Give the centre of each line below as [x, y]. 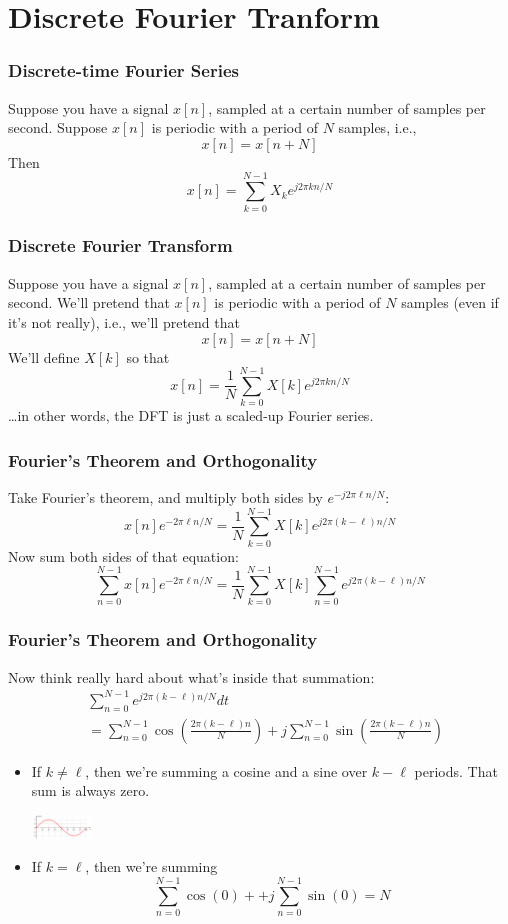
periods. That [456, 770]
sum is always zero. [90, 790]
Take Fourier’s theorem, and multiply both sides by [165, 497]
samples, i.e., [377, 127]
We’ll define [44, 356]
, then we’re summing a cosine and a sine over [226, 770]
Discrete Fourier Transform [120, 245]
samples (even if [450, 302]
